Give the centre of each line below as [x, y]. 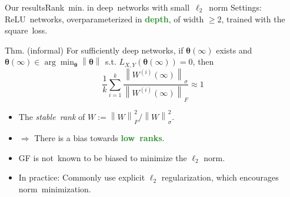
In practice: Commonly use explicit [82, 177]
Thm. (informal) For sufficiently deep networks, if [94, 50]
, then [203, 61]
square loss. [26, 30]
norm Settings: [235, 7]
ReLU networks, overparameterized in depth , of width [104, 19]
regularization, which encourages [220, 177]
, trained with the [253, 19]
